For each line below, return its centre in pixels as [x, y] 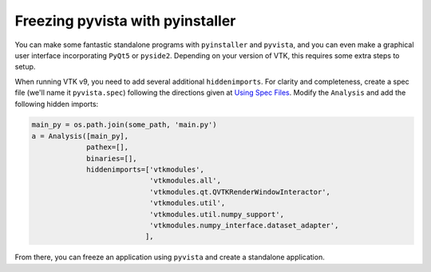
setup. [25, 67]
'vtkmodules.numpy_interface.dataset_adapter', [244, 225]
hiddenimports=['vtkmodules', [146, 170]
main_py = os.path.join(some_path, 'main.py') [124, 125]
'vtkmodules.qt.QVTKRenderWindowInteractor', [240, 192]
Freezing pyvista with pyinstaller [125, 21]
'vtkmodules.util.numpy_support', [217, 214]
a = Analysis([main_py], [80, 136]
